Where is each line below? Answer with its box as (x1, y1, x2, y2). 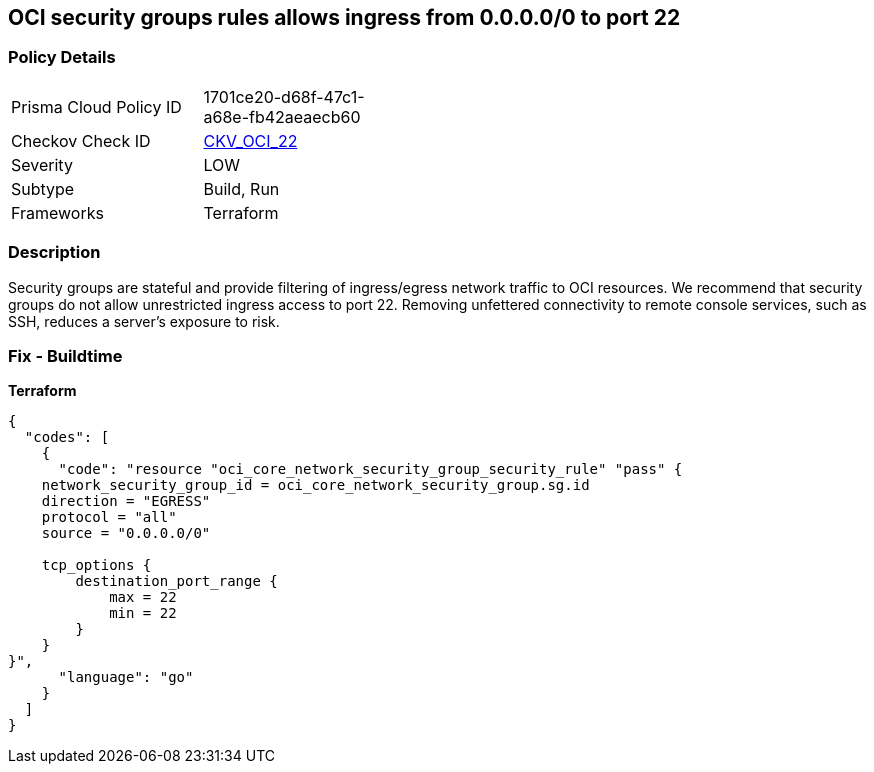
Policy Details (8, 47, 116, 68)
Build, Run (203, 178, 280, 199)
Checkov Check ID (11, 130, 151, 151)
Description (8, 242, 101, 263)
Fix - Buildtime (8, 345, 123, 366)
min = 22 (109, 605, 177, 622)
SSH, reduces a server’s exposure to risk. (8, 312, 280, 330)
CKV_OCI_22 (203, 130, 298, 151)
